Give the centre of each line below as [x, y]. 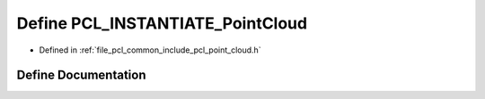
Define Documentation [81, 75]
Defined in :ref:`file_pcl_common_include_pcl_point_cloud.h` [150, 50]
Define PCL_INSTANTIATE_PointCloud [162, 23]
